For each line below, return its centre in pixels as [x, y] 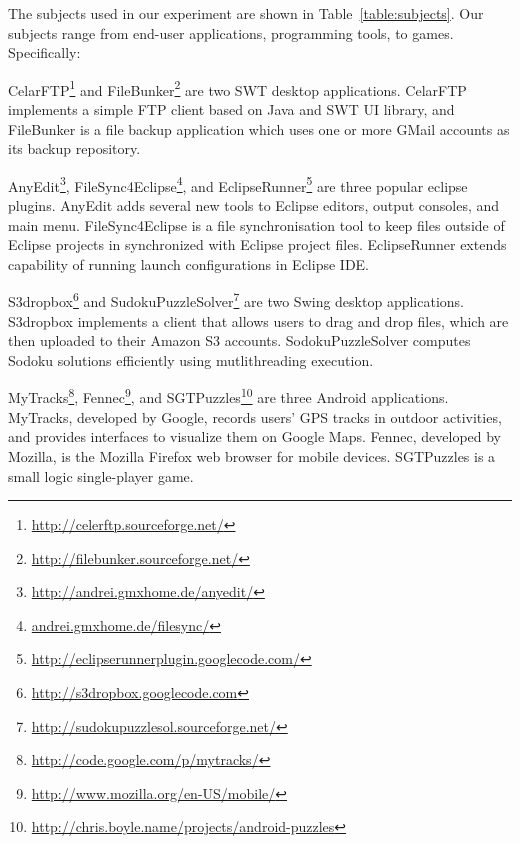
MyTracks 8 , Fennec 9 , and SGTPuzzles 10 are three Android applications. [228, 396]
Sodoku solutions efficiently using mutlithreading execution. [191, 359]
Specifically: [44, 52]
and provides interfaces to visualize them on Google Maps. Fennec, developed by [255, 436]
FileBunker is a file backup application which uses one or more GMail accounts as [259, 128]
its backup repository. [74, 148]
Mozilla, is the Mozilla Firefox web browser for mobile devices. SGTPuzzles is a [252, 455]
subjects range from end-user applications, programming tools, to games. [231, 32]
